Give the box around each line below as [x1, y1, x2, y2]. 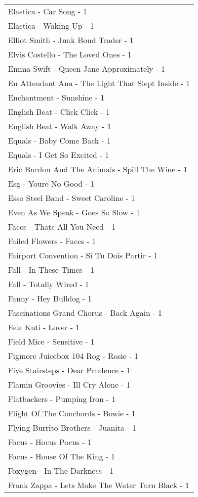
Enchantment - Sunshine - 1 [8, 92, 105, 103]
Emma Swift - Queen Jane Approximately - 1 [8, 63, 165, 74]
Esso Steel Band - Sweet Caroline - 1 [8, 192, 135, 203]
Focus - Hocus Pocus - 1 [8, 436, 92, 447]
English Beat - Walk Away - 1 [8, 120, 111, 132]
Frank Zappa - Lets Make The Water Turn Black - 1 [8, 479, 190, 491]
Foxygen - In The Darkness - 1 [8, 465, 114, 476]
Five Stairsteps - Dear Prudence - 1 [8, 364, 131, 376]
